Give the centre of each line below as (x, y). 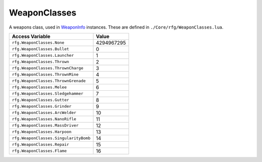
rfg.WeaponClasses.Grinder (42, 106)
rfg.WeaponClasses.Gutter (41, 100)
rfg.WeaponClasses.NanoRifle (44, 119)
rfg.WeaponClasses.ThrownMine (45, 74)
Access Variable (31, 36)
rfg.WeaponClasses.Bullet (41, 49)
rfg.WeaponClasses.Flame (39, 151)
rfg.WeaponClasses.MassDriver (45, 125)
